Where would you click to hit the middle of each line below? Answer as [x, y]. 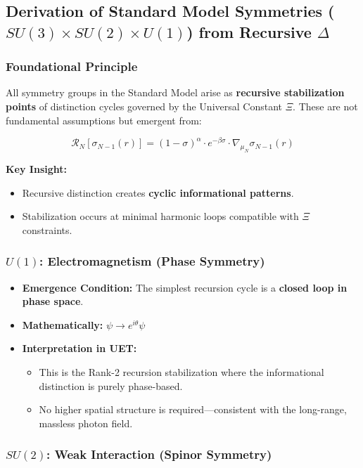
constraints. [47, 229]
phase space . [53, 301]
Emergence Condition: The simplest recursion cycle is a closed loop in [185, 287]
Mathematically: [63, 324]
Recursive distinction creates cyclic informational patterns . [158, 192]
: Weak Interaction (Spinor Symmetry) [159, 454]
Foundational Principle [72, 66]
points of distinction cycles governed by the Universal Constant [144, 106]
